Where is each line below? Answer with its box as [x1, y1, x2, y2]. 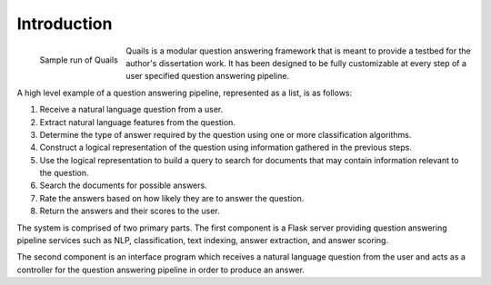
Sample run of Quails [39, 54, 118, 65]
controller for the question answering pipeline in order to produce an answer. [16, 264, 305, 275]
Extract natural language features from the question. [39, 116, 236, 127]
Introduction [16, 14, 113, 34]
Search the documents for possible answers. [39, 180, 208, 191]
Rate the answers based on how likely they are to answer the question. [39, 192, 305, 203]
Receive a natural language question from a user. [39, 104, 224, 115]
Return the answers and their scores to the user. [39, 205, 220, 217]
